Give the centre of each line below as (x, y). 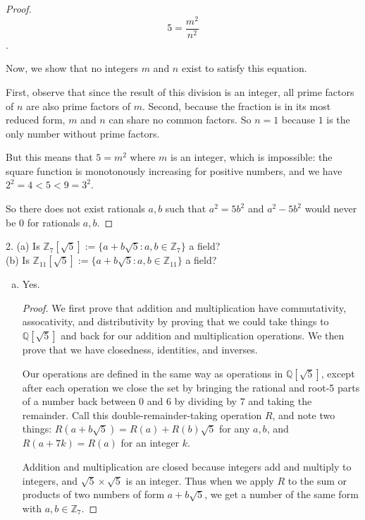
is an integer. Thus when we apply (200, 480)
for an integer (150, 443)
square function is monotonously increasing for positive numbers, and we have (174, 170)
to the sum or (317, 480)
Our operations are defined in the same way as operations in (153, 373)
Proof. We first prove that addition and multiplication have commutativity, (184, 307)
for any (235, 429)
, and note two (304, 415)
